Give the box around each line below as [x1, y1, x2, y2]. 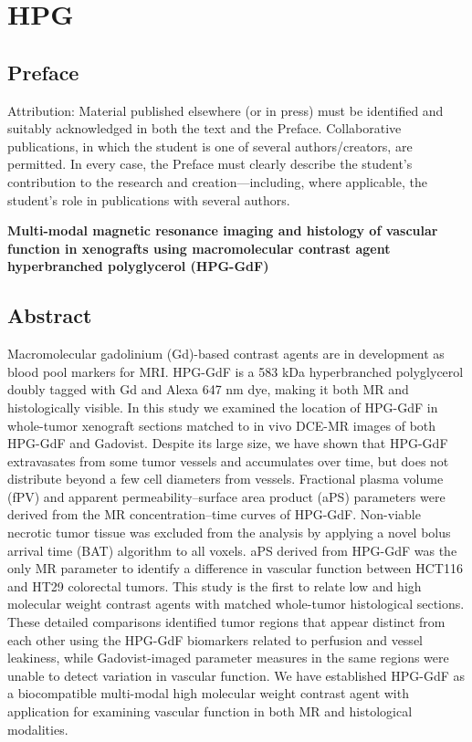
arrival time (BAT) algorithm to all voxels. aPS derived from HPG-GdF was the [7, 540, 457, 559]
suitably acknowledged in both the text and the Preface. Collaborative [7, 119, 402, 138]
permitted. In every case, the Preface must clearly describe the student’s [7, 154, 413, 173]
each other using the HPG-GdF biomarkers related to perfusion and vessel [7, 630, 423, 649]
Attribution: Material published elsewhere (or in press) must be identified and [7, 100, 444, 120]
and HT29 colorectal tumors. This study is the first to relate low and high [7, 576, 422, 595]
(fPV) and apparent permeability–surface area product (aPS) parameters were [7, 486, 446, 506]
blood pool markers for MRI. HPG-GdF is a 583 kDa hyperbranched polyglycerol [7, 361, 464, 381]
